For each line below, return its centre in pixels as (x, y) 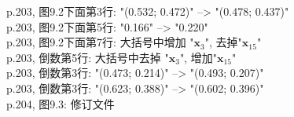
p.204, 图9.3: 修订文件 (61, 103)
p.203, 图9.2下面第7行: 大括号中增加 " (100, 42)
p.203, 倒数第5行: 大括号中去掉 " (88, 57)
